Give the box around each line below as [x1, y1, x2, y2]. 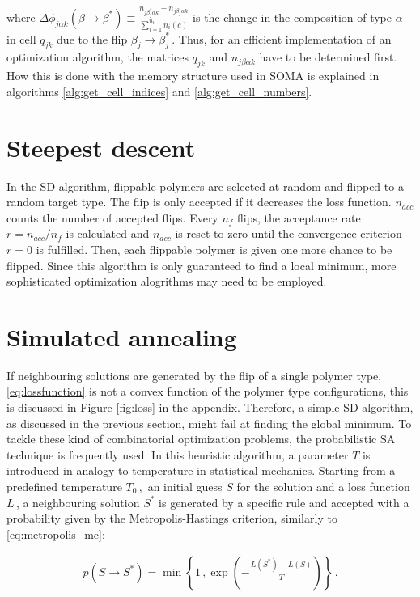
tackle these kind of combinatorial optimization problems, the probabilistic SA [6, 430, 396, 447]
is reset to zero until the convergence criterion [175, 225, 402, 242]
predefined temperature [6, 477, 122, 494]
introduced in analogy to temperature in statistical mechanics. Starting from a [6, 462, 396, 479]
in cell [6, 30, 36, 47]
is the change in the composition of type [193, 8, 392, 25]
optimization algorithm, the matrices [6, 49, 189, 66]
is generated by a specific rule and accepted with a [159, 493, 409, 510]
